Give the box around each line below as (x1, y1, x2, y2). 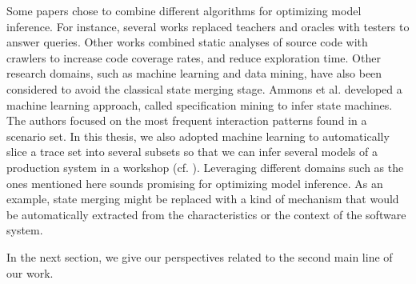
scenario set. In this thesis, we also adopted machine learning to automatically (6, 127, 390, 144)
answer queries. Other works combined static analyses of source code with (6, 34, 368, 50)
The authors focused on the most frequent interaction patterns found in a (6, 112, 367, 129)
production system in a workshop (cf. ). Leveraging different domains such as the (6, 158, 404, 175)
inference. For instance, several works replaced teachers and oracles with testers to (6, 18, 410, 34)
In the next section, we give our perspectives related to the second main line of (6, 248, 393, 265)
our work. (6, 264, 54, 281)
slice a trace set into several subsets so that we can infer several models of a (6, 143, 378, 160)
